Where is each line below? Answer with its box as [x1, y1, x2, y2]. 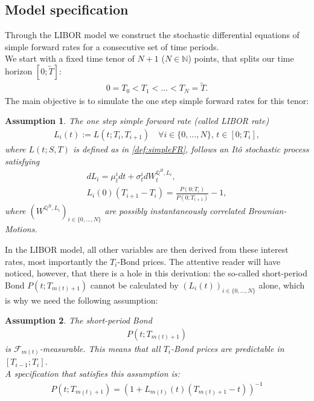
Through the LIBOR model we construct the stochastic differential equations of [5, 28, 300, 41]
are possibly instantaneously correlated [104, 204, 245, 217]
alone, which [258, 278, 305, 291]
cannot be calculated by [90, 278, 179, 291]
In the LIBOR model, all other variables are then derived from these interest [5, 243, 289, 255]
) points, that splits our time [188, 52, 294, 65]
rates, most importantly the [5, 255, 107, 267]
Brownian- [248, 204, 287, 217]
